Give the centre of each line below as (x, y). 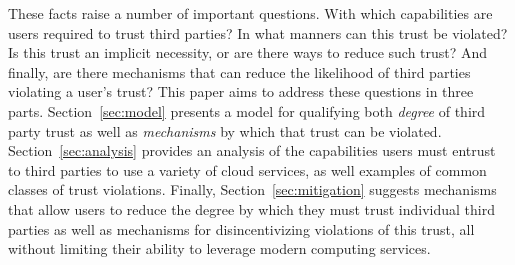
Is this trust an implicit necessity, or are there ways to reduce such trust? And (248, 52)
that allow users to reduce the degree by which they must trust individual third (252, 208)
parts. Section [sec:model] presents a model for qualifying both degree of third (247, 110)
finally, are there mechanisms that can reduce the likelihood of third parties (239, 71)
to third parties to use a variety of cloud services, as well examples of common (247, 169)
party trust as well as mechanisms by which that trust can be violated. (225, 130)
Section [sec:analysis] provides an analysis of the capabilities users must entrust (252, 150)
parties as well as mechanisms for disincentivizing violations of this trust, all (241, 228)
